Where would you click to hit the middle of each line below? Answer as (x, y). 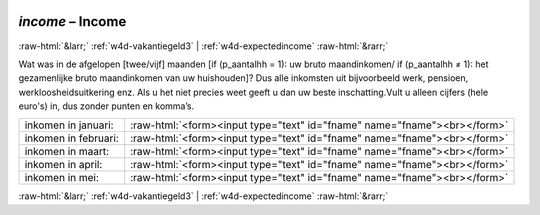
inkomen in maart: (67, 152)
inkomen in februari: (71, 138)
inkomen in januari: (69, 125)
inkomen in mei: (62, 178)
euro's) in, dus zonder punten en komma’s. (106, 106)
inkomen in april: (63, 165)
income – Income (72, 21)
